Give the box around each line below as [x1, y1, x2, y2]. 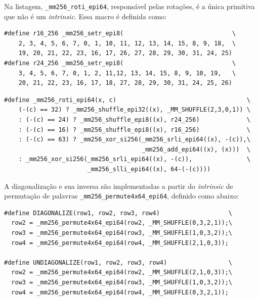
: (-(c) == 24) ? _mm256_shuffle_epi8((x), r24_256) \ [18, 116, 250, 123]
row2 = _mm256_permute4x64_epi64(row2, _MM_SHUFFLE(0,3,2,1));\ [11, 219, 233, 227]
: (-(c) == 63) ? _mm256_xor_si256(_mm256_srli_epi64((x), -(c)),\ [18, 136, 250, 143]
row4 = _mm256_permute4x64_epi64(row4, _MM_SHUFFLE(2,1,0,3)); [11, 239, 229, 246]
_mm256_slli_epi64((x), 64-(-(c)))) [87, 165, 211, 173]
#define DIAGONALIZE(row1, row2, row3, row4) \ [4, 209, 233, 217]
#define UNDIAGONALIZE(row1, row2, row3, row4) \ [4, 259, 233, 266]
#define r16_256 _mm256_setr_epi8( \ [4, 30, 236, 37]
